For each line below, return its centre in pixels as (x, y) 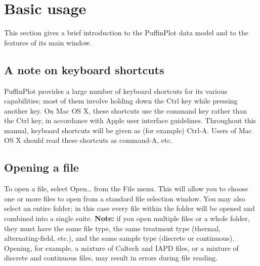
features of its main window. (48, 42)
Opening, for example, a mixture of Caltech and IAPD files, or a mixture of (121, 248)
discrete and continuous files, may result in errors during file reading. (111, 258)
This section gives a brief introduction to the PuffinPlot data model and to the (126, 33)
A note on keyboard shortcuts (84, 69)
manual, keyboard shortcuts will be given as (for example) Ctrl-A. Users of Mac (128, 130)
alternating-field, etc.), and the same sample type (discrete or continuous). (119, 238)
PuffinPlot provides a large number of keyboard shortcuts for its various (116, 91)
